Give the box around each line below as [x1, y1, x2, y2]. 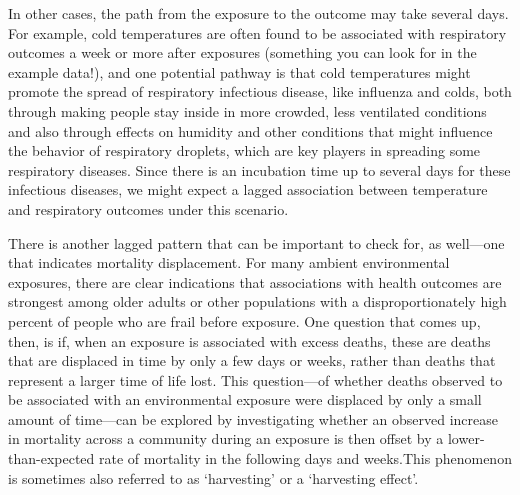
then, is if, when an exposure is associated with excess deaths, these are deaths [8, 330, 491, 351]
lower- [447, 428, 485, 449]
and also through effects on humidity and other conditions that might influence [8, 120, 493, 141]
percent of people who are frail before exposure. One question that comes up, [8, 310, 481, 331]
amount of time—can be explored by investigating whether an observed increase [8, 408, 498, 429]
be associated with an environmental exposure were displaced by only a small [8, 389, 482, 410]
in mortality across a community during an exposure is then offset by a [8, 428, 444, 449]
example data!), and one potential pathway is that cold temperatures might [8, 61, 471, 82]
